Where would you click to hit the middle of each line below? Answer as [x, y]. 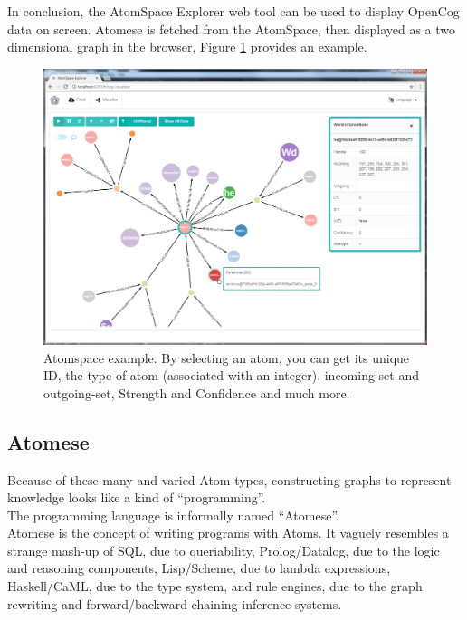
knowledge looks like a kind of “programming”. [137, 497]
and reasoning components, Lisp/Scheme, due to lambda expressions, [199, 568]
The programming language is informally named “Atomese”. [173, 515]
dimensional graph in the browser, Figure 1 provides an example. [187, 47]
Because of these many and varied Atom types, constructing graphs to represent [229, 479]
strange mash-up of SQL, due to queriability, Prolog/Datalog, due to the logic [224, 550]
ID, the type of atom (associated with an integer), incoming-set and [232, 375]
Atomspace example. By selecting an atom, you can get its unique [227, 357]
